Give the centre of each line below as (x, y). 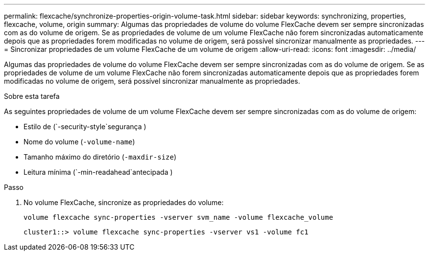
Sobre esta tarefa (32, 96)
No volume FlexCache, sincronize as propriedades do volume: (124, 202)
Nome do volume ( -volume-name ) (79, 142)
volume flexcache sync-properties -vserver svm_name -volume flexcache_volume (179, 217)
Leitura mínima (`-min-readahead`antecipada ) (98, 172)
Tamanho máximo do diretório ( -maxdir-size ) (100, 157)
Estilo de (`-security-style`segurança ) (85, 127)
